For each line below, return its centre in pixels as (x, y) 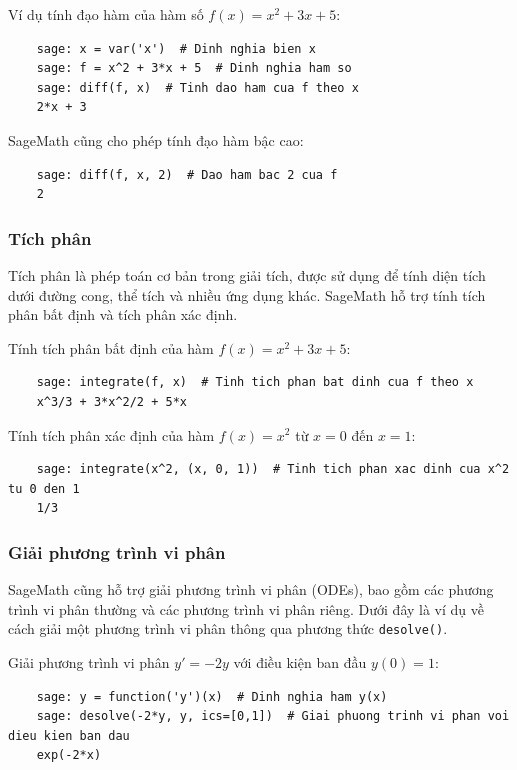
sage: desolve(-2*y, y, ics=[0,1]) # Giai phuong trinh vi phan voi (273, 716)
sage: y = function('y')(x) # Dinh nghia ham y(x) (212, 696)
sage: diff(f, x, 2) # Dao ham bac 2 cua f (187, 174)
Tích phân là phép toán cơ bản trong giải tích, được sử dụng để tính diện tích (247, 274)
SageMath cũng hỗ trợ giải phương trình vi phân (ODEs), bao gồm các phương (251, 589)
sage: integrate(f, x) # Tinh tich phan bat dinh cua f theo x (255, 382)
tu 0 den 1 (44, 488)
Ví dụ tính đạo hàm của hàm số (106, 14)
